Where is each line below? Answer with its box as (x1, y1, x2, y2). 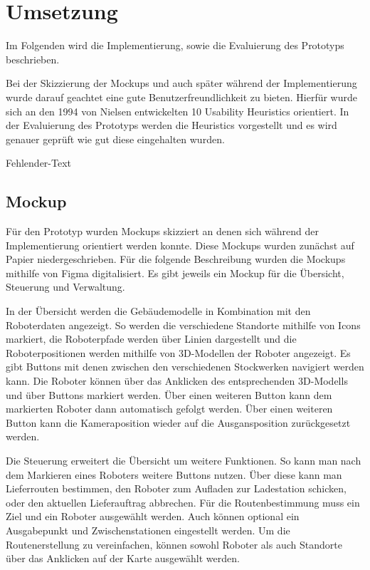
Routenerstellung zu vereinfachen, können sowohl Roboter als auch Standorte (6, 537, 342, 551)
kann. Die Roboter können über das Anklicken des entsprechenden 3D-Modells (6, 373, 348, 388)
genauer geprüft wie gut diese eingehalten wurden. (6, 131, 225, 146)
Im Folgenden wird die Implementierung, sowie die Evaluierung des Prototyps (6, 38, 344, 53)
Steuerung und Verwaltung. (6, 279, 125, 294)
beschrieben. (6, 51, 60, 66)
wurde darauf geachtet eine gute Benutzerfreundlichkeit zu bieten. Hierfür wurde (6, 89, 357, 104)
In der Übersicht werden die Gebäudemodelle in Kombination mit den (6, 304, 311, 318)
